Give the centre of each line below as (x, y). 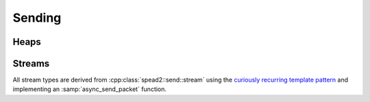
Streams (31, 64)
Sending (37, 18)
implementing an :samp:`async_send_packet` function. (90, 89)
